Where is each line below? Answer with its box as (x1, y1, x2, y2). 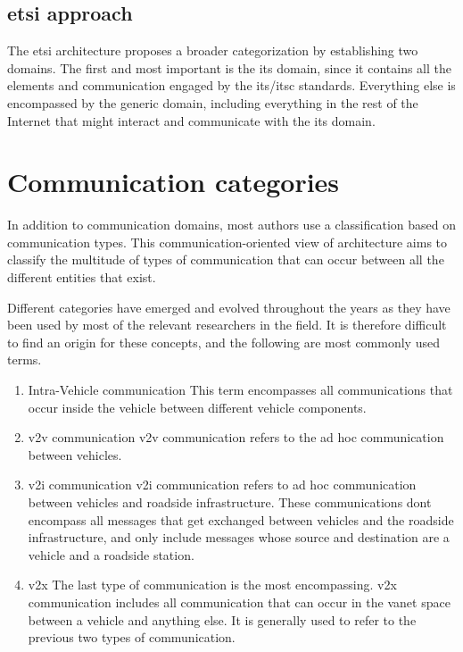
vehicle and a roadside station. (28, 545, 194, 564)
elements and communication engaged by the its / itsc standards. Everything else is (7, 76, 456, 95)
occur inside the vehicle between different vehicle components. (28, 397, 367, 416)
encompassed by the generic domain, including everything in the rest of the (7, 93, 418, 112)
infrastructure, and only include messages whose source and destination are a (28, 528, 450, 547)
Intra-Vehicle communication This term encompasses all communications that (28, 380, 453, 399)
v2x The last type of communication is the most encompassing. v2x (28, 575, 397, 594)
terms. (7, 350, 42, 369)
